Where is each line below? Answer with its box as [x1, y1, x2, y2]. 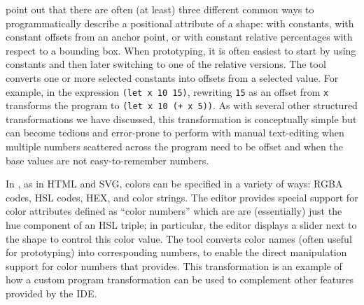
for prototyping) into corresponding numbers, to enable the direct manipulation [6, 245, 347, 260]
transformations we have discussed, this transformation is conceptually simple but [6, 111, 357, 126]
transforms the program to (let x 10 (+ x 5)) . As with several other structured [6, 98, 358, 113]
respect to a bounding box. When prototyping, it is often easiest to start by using [6, 43, 356, 57]
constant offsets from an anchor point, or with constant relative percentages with [6, 29, 353, 44]
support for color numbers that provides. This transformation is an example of [6, 258, 342, 273]
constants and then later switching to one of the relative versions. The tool [6, 57, 326, 71]
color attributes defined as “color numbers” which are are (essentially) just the [6, 204, 342, 218]
